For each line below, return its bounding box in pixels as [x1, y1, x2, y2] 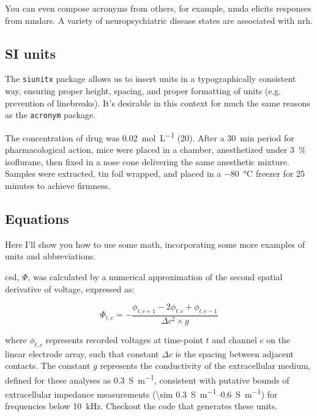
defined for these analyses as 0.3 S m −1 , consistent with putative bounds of [5, 371, 289, 386]
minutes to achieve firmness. [5, 179, 111, 191]
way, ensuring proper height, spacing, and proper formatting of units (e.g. [5, 84, 282, 97]
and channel [212, 333, 257, 346]
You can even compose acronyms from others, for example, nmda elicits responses [5, 2, 311, 14]
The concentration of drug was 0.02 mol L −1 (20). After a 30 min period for [5, 129, 294, 144]
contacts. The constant [5, 359, 91, 372]
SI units [5, 43, 56, 62]
